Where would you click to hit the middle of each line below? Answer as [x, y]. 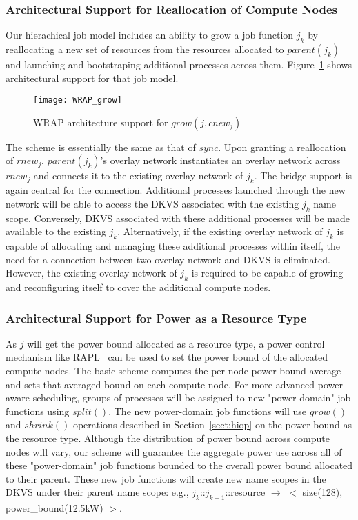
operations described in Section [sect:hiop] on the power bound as [212, 424]
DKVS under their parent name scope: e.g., [97, 492]
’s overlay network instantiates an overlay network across [220, 160]
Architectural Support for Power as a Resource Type [156, 318]
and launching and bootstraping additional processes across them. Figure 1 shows [179, 64]
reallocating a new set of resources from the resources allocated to [145, 49]
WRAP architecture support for [101, 122]
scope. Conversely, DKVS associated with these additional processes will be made [178, 218]
